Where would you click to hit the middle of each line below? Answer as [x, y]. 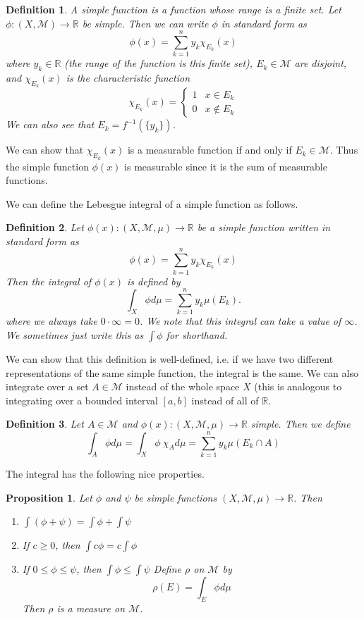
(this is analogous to [298, 386]
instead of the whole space [183, 386]
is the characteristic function [128, 78]
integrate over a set [47, 386]
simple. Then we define [301, 424]
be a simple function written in [264, 227]
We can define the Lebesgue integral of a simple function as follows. [152, 203]
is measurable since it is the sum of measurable [226, 166]
